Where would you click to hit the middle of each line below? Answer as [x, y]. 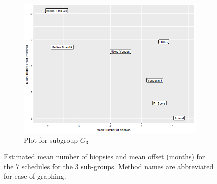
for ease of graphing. [35, 176]
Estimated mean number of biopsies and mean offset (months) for [105, 156]
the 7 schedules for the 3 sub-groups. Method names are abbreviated [109, 166]
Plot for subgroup [51, 139]
